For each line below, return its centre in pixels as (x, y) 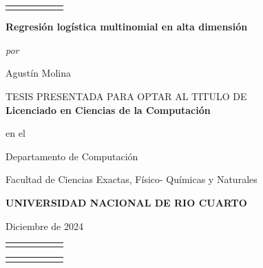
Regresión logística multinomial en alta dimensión (127, 27)
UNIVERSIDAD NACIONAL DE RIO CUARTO (126, 202)
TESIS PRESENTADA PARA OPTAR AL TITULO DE (126, 96)
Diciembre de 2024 (44, 226)
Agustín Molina (38, 73)
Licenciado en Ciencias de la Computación (108, 109)
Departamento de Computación (72, 156)
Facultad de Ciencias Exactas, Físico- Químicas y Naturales (131, 179)
